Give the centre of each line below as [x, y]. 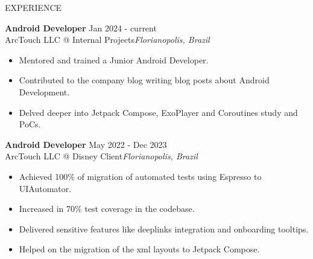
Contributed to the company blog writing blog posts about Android [144, 80]
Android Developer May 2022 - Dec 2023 [86, 144]
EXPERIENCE [33, 7]
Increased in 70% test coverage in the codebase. [107, 209]
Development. [44, 91]
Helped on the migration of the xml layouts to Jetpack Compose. [139, 249]
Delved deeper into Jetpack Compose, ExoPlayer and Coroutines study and [158, 112]
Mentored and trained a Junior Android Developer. [114, 59]
